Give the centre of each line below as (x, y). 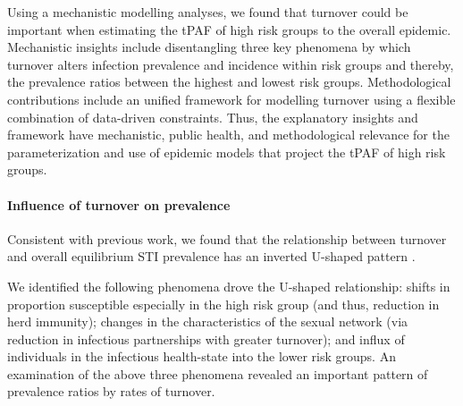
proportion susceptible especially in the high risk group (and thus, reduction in (223, 304)
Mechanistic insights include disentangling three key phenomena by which (209, 47)
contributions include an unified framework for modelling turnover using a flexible (231, 99)
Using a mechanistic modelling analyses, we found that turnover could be (208, 12)
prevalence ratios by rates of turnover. (111, 391)
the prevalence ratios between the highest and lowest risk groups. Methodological (229, 82)
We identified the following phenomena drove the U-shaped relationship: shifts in (229, 286)
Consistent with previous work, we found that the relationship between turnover (227, 238)
